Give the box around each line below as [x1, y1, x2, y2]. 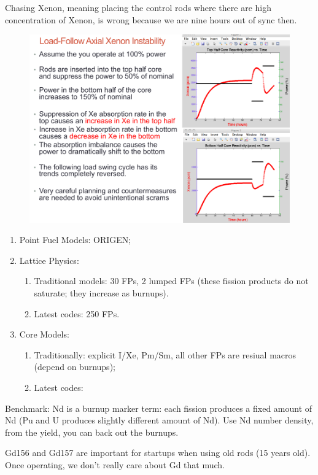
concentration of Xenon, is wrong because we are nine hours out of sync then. [5, 13, 297, 26]
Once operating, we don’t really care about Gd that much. [5, 458, 225, 471]
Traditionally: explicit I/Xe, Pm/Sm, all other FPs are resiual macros [34, 348, 297, 361]
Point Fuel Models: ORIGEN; [19, 233, 131, 246]
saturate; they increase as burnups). [34, 287, 169, 299]
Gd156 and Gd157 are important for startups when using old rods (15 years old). [5, 446, 311, 459]
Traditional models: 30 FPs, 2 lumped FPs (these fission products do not [34, 274, 309, 287]
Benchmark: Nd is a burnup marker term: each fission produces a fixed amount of [5, 401, 312, 414]
